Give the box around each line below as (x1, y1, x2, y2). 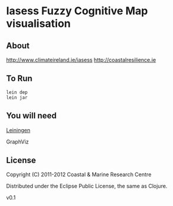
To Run (6, 73, 33, 84)
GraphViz (6, 138, 29, 145)
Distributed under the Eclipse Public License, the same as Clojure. (6, 183, 168, 190)
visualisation (6, 17, 71, 30)
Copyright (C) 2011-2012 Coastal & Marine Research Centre (6, 171, 152, 178)
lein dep (6, 89, 28, 95)
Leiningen (6, 126, 31, 133)
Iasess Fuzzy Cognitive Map (6, 4, 148, 18)
